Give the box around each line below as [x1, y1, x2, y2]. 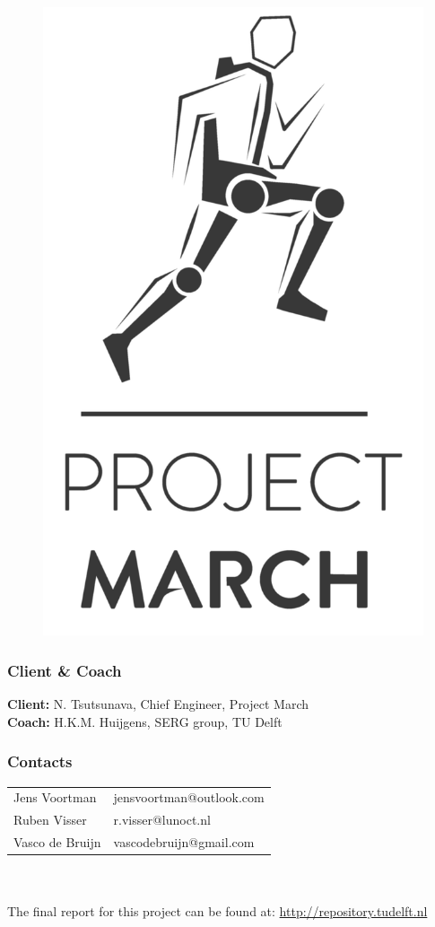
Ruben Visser [13, 810, 87, 829]
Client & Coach [7, 659, 122, 681]
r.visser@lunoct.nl [113, 810, 211, 829]
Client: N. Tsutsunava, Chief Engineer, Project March [7, 695, 309, 713]
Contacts [7, 750, 73, 773]
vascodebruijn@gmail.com [113, 832, 255, 851]
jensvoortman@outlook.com [113, 788, 265, 807]
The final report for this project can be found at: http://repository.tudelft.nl [7, 902, 428, 921]
